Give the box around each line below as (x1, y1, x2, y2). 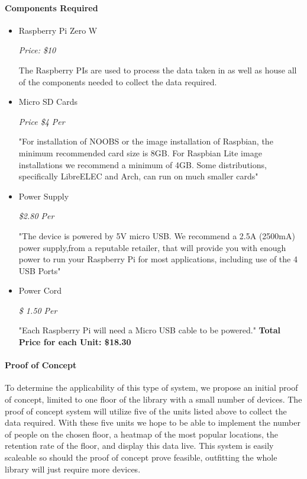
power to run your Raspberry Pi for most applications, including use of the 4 (18, 253, 298, 265)
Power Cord (18, 284, 62, 297)
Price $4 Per (18, 115, 65, 127)
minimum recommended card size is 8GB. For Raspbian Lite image (18, 146, 262, 159)
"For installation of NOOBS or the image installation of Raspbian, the (18, 135, 273, 147)
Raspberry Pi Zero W (18, 24, 98, 36)
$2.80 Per (18, 210, 54, 222)
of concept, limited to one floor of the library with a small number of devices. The (5, 393, 302, 406)
